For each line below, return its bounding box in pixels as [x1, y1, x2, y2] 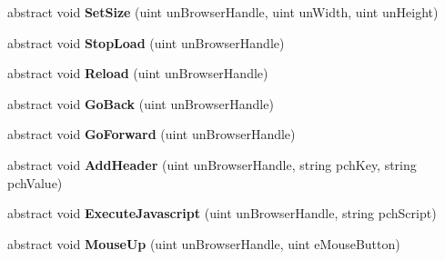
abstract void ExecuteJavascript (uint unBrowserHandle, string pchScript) [7, 204, 437, 223]
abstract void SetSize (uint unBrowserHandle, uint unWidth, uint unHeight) [7, 3, 439, 21]
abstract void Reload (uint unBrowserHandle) [7, 64, 268, 83]
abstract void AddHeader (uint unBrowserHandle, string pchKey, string [7, 155, 417, 174]
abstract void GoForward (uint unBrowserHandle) [7, 125, 296, 144]
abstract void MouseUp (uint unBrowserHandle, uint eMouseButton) [7, 234, 400, 253]
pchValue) [7, 173, 63, 192]
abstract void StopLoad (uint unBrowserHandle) [7, 33, 285, 52]
